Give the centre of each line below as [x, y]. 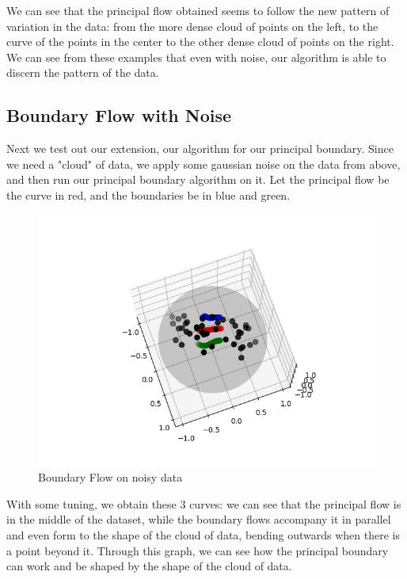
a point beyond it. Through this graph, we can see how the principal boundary [198, 550]
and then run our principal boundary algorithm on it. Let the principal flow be [198, 179]
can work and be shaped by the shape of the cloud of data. [149, 566]
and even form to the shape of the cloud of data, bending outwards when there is [203, 534]
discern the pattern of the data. [83, 72]
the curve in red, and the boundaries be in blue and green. [148, 194]
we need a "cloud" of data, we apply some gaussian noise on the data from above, [203, 164]
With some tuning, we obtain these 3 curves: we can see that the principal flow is [204, 503]
